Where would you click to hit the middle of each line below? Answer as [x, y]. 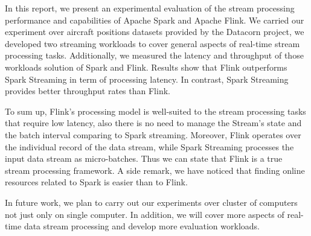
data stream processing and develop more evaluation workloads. [142, 226]
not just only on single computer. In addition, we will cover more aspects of [145, 214]
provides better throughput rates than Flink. [88, 91]
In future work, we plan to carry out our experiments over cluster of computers [151, 202]
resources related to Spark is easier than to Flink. [96, 182]
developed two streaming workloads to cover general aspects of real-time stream [152, 43]
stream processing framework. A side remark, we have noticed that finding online [155, 170]
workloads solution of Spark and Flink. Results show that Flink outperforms [146, 67]
